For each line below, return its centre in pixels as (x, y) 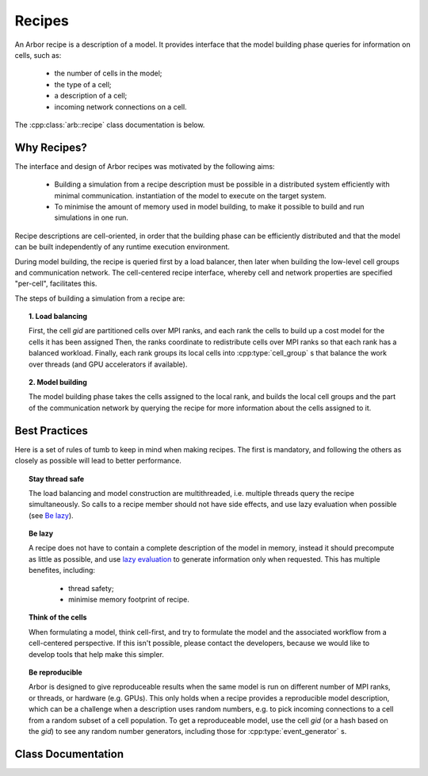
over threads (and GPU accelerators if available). (108, 364)
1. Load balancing (58, 317)
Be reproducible (55, 672)
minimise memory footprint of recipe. (129, 600)
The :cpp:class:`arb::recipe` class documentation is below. (110, 125)
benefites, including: (62, 570)
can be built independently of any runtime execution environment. (122, 247)
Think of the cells (58, 617)
